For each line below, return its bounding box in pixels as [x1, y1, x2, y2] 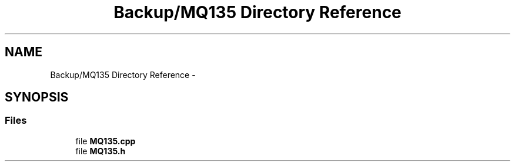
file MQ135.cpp [75, 135, 136, 146]
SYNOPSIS [5, 90, 69, 105]
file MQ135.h [75, 145, 126, 156]
